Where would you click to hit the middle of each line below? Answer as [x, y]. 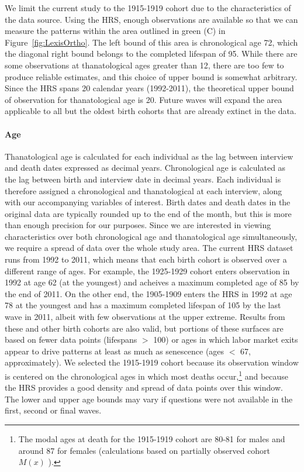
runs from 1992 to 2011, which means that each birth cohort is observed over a [146, 259]
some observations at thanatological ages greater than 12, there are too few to [144, 65]
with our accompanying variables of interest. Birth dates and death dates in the [148, 202]
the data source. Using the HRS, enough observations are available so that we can [151, 19]
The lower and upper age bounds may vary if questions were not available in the [149, 399]
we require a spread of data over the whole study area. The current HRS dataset [149, 248]
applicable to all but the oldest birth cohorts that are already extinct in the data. [151, 111]
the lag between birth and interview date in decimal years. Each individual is [143, 179]
